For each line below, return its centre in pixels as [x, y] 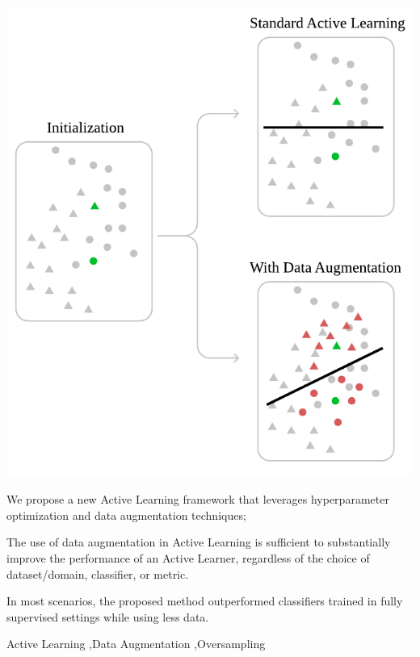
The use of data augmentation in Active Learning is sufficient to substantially [199, 542]
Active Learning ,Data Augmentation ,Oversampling [136, 644]
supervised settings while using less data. [108, 616]
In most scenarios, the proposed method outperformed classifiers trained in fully [205, 601]
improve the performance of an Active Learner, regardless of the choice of [188, 558]
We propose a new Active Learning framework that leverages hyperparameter [198, 499]
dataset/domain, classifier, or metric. [98, 573]
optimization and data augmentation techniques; [126, 515]
